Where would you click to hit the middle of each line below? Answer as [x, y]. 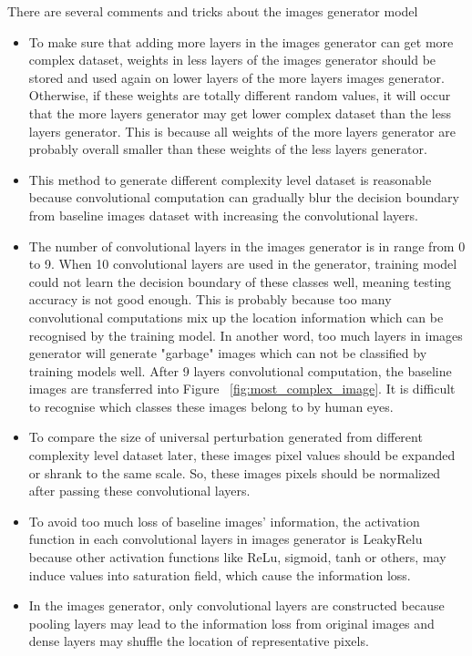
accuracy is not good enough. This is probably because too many [210, 299]
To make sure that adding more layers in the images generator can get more [241, 41]
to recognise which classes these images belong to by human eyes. [211, 406]
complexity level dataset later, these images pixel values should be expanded [242, 455]
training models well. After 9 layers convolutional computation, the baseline [240, 370]
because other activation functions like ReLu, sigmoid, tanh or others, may [237, 557]
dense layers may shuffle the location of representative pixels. [199, 641]
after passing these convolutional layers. [139, 491]
